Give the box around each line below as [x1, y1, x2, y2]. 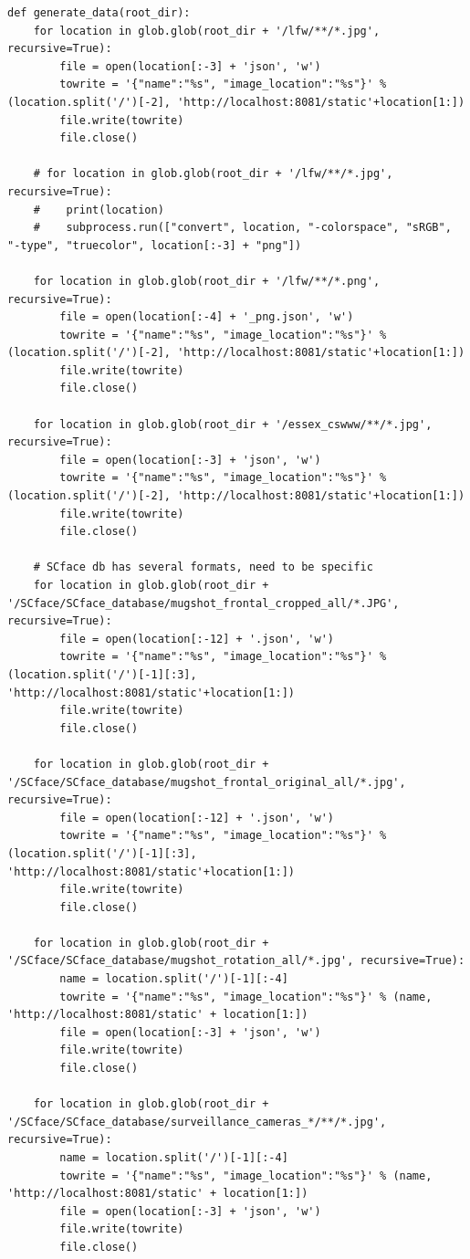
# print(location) [33, 203, 164, 216]
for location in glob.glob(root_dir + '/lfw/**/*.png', [33, 274, 381, 288]
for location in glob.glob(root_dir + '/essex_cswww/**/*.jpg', [33, 417, 433, 431]
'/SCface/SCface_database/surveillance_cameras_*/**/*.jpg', [7, 1115, 387, 1128]
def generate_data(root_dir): [7, 6, 191, 19]
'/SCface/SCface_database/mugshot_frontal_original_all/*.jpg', [7, 775, 406, 789]
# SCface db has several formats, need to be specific [33, 561, 373, 574]
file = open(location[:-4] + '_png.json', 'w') [59, 310, 354, 324]
